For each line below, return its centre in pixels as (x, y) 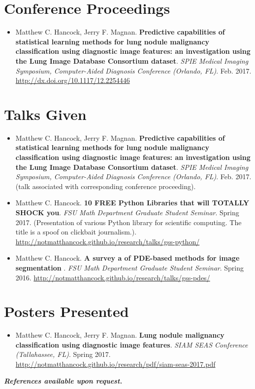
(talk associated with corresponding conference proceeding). (106, 186)
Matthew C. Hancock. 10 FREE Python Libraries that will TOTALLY (132, 203)
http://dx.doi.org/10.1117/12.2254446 (73, 80)
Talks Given (45, 114)
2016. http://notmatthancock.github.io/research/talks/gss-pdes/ (113, 277)
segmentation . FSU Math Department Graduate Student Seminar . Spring (129, 267)
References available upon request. (63, 380)
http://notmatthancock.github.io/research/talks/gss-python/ (108, 241)
